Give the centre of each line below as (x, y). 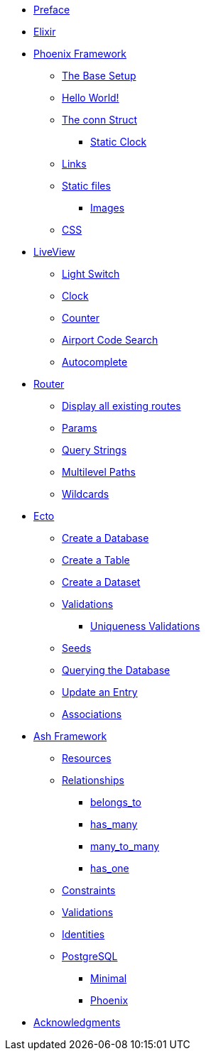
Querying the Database (116, 670)
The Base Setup (99, 76)
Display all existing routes (121, 406)
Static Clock (119, 142)
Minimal (109, 978)
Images (108, 208)
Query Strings (94, 450)
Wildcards (86, 494)
